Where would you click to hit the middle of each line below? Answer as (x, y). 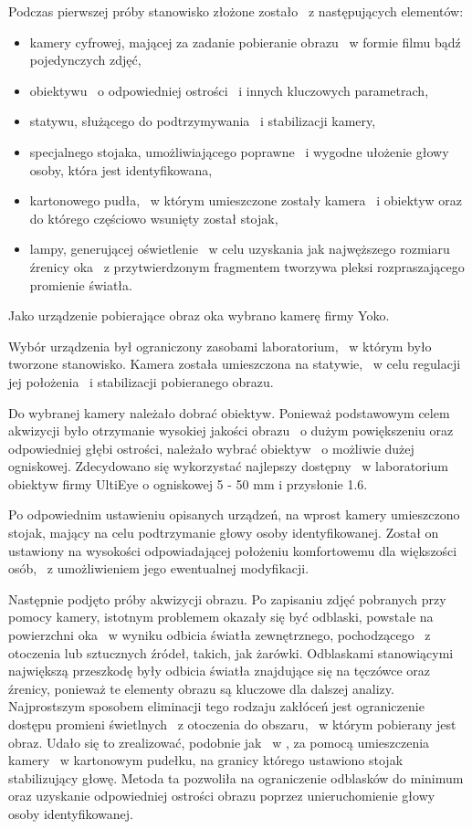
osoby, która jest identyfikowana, (121, 169)
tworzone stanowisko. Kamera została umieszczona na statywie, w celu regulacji (235, 364)
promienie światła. (81, 284)
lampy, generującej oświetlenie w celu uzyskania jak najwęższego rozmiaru (240, 249)
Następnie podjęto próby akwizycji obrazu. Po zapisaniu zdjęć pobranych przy (227, 598)
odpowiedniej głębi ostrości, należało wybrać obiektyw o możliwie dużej (211, 448)
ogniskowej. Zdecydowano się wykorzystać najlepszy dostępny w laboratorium (228, 466)
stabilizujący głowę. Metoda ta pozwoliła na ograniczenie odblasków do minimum (236, 777)
